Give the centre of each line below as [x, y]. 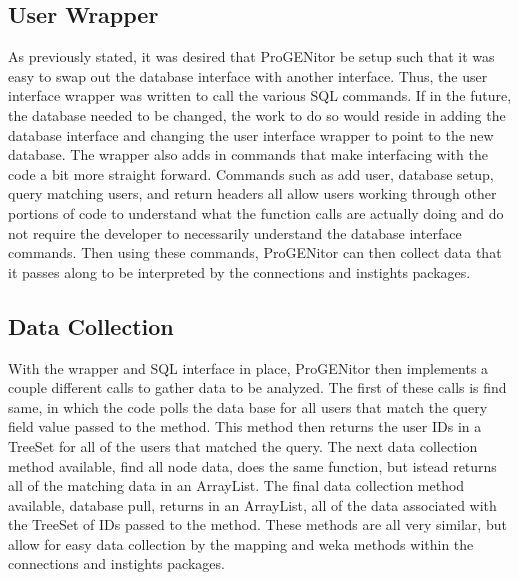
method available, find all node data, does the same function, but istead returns [252, 465]
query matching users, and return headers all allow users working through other [252, 193]
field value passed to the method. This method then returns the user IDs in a [245, 426]
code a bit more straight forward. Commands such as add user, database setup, [251, 173]
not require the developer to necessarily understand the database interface [235, 232]
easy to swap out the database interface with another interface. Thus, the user [248, 75]
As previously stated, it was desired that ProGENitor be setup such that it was [251, 56]
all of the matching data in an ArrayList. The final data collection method [236, 485]
